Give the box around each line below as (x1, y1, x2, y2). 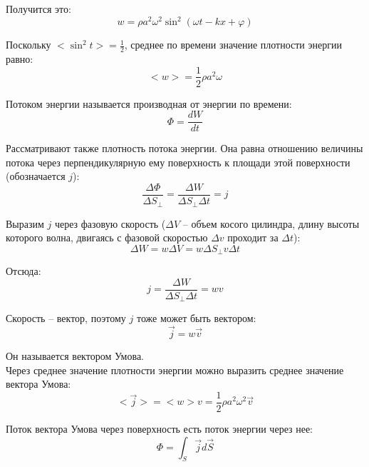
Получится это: (6, 1, 71, 16)
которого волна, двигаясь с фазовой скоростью (6, 230, 208, 245)
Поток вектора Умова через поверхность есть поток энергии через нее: (6, 421, 313, 436)
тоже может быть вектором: (136, 311, 256, 326)
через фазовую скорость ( (54, 216, 166, 231)
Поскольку (6, 37, 51, 52)
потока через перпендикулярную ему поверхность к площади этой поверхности (6, 154, 350, 169)
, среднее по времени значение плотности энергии (124, 37, 342, 52)
